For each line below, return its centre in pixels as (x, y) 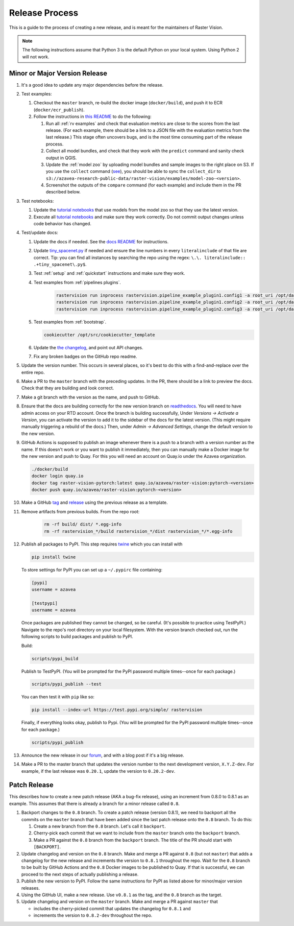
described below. (63, 192)
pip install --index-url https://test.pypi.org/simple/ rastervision (117, 710)
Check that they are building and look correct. (68, 388)
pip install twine (54, 557)
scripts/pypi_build (55, 658)
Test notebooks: (37, 201)
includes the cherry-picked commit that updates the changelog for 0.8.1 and (112, 908)
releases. (31, 888)
